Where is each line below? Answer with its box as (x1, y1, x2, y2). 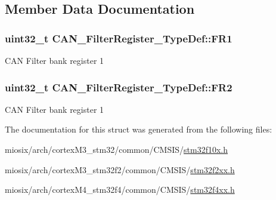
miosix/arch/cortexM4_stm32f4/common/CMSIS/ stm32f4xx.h (5, 183, 235, 196)
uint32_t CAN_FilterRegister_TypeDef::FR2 (5, 79, 232, 94)
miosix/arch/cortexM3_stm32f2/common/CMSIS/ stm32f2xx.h (5, 163, 235, 176)
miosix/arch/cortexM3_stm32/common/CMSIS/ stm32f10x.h (5, 143, 228, 155)
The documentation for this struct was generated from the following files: (5, 123, 272, 136)
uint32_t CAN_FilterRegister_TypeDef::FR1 (5, 30, 232, 45)
